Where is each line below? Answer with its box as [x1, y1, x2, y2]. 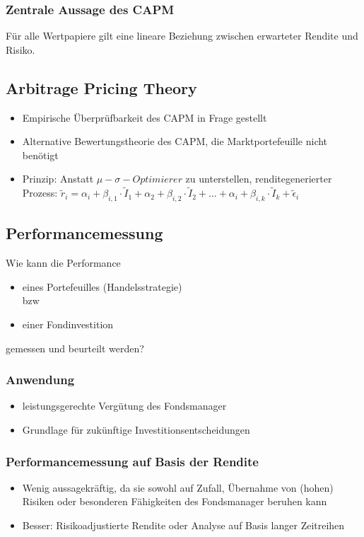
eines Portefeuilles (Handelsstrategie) [22, 279, 182, 294]
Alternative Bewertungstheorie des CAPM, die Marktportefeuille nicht [22, 134, 328, 149]
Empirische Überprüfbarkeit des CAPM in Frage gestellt [22, 110, 267, 125]
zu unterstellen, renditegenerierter [185, 171, 332, 186]
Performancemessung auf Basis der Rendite [6, 452, 259, 470]
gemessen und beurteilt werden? [6, 340, 144, 355]
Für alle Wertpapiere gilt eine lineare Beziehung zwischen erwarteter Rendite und [6, 28, 358, 43]
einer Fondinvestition [22, 316, 114, 331]
